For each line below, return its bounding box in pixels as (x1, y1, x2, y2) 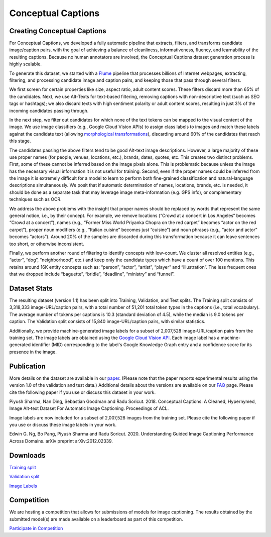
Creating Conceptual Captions (9, 27, 106, 35)
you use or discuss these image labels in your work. (9, 422, 117, 428)
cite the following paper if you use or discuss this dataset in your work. (9, 389, 156, 395)
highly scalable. (9, 61, 42, 67)
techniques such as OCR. (9, 196, 62, 202)
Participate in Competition (9, 525, 63, 531)
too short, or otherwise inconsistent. (9, 241, 84, 247)
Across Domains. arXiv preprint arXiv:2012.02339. (9, 438, 113, 444)
